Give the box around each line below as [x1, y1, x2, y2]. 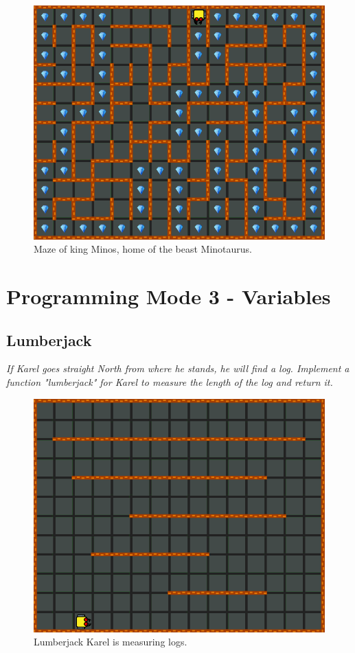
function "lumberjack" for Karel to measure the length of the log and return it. [6, 374, 333, 389]
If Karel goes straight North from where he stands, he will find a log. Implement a [6, 361, 350, 376]
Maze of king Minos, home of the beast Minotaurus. [34, 242, 253, 256]
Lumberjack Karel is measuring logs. [34, 634, 187, 649]
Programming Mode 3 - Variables [6, 282, 331, 310]
